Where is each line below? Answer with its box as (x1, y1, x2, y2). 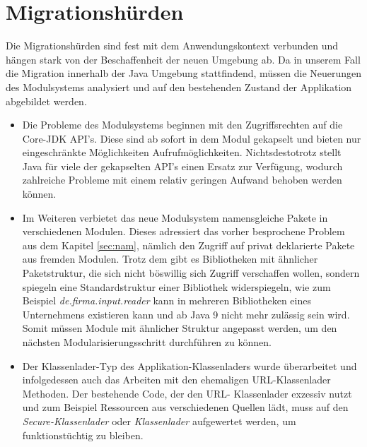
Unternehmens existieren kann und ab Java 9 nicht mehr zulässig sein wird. (22, 306, 350, 321)
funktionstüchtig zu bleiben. (22, 427, 144, 442)
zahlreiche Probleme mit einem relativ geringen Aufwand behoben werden (22, 172, 342, 187)
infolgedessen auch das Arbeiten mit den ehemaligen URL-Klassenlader (22, 372, 331, 387)
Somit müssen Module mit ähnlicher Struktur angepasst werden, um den (22, 321, 337, 335)
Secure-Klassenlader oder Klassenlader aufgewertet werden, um (22, 413, 296, 428)
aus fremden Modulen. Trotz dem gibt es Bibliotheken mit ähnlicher (22, 251, 318, 266)
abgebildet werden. (6, 93, 87, 108)
